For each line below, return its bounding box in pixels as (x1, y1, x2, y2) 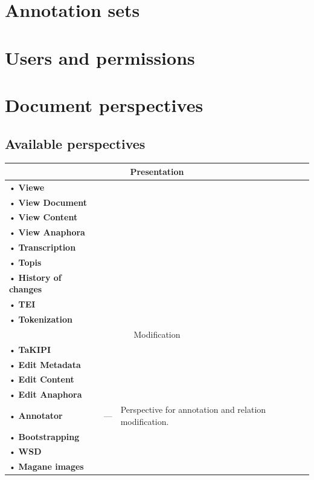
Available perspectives (5, 134, 146, 153)
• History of (9, 271, 62, 283)
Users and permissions (5, 45, 195, 70)
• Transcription (9, 241, 76, 254)
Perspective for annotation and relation (120, 403, 266, 416)
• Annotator (9, 409, 63, 421)
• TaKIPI (9, 343, 51, 355)
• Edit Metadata (9, 358, 81, 370)
